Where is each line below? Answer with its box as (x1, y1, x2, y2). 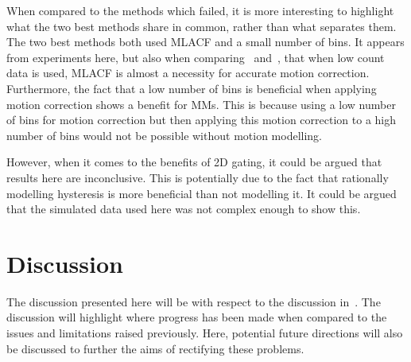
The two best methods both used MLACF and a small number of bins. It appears (6, 33, 405, 50)
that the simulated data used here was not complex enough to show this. (6, 200, 361, 217)
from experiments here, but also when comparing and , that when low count (6, 49, 385, 65)
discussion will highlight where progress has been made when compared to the (6, 309, 387, 325)
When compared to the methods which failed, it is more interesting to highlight (6, 2, 394, 18)
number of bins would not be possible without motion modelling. (6, 127, 322, 143)
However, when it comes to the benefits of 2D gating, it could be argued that (6, 154, 382, 170)
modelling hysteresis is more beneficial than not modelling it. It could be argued (6, 185, 397, 201)
